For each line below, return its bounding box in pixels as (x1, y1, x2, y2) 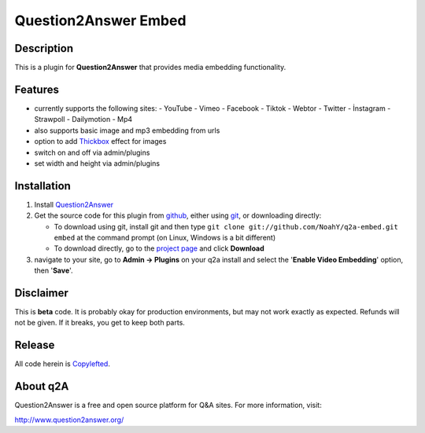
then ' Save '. (34, 266, 74, 275)
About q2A (14, 380, 69, 393)
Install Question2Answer (34, 200, 114, 209)
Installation (14, 179, 71, 193)
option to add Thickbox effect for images (34, 137, 167, 146)
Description (14, 42, 74, 55)
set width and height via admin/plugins (34, 158, 161, 168)
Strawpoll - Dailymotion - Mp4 (34, 115, 133, 124)
